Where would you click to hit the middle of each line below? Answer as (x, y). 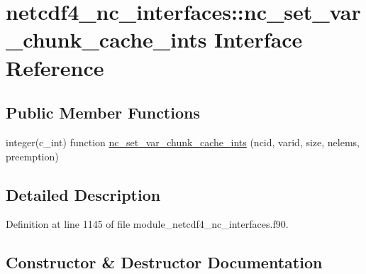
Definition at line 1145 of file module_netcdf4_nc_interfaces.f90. (147, 224)
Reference (55, 67)
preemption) (32, 156)
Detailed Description (83, 194)
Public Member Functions (103, 113)
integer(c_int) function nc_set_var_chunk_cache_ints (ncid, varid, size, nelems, (183, 142)
